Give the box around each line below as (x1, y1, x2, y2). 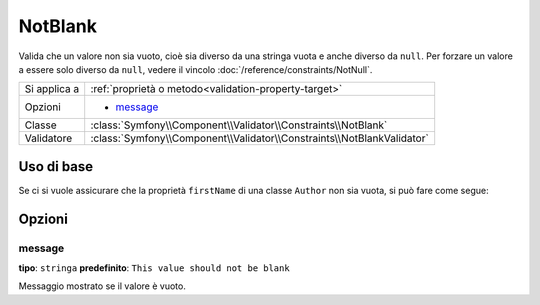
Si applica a (24, 82, 80, 96)
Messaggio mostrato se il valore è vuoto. (18, 280, 187, 292)
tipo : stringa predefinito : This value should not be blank (18, 262, 290, 274)
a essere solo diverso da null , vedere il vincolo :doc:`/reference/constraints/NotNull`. (18, 63, 373, 75)
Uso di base (18, 158, 94, 175)
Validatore (24, 131, 73, 145)
